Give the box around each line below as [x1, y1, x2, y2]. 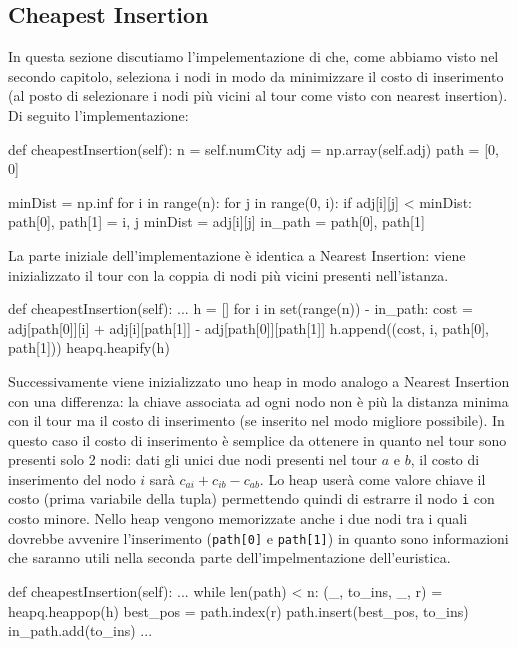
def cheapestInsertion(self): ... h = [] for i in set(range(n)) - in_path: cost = [8, 298, 473, 319]
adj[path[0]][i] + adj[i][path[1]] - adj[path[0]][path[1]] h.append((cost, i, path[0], [8, 317, 489, 338]
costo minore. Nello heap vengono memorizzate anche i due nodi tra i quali [8, 508, 468, 529]
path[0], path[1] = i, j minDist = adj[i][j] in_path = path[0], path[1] [8, 211, 425, 232]
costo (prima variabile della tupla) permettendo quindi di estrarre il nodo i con [8, 488, 495, 509]
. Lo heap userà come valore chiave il [259, 468, 486, 489]
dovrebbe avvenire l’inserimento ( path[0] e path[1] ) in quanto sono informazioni [8, 527, 509, 548]
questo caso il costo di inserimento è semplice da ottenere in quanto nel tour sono [8, 429, 507, 450]
